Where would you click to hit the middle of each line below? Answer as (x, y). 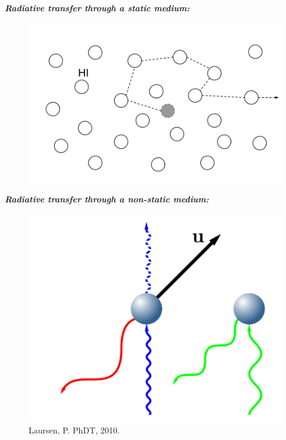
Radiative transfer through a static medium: (97, 8)
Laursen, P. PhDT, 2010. (74, 430)
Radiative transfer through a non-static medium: (107, 199)
